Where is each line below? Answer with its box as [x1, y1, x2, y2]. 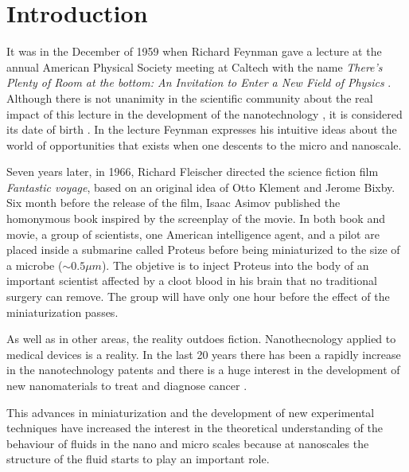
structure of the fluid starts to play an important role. [6, 451, 270, 467]
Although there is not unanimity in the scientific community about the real [6, 89, 373, 106]
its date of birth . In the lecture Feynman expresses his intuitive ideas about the [6, 121, 397, 138]
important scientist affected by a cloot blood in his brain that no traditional [6, 272, 377, 289]
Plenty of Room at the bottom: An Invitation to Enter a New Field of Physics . [6, 74, 391, 91]
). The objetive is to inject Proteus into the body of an [101, 256, 369, 273]
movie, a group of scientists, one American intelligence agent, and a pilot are [6, 225, 380, 242]
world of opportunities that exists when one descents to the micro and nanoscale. [6, 136, 402, 153]
